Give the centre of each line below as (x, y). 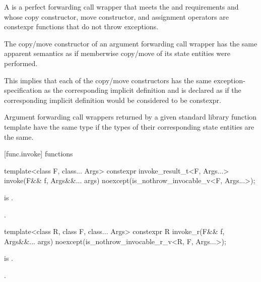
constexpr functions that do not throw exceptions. (81, 26)
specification (23, 90)
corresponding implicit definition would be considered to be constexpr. (113, 100)
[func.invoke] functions (39, 154)
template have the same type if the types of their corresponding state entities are (129, 126)
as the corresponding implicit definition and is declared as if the (143, 90)
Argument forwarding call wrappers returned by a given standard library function (130, 117)
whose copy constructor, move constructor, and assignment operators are (116, 16)
